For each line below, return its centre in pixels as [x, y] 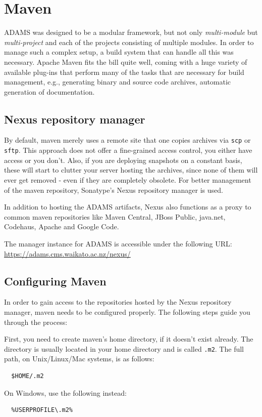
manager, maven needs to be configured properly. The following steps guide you [127, 311]
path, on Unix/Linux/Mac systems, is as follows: [79, 359]
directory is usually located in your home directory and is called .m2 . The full [124, 348]
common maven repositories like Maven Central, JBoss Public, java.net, [115, 216]
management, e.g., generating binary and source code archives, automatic [118, 82]
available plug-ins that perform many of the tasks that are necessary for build [124, 72]
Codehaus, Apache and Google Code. [62, 226]
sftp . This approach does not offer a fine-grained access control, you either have [128, 150]
